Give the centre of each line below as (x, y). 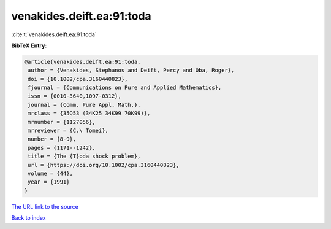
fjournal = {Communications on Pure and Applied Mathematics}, (125, 88)
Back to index (29, 218)
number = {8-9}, (52, 139)
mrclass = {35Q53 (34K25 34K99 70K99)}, (89, 113)
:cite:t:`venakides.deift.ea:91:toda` (54, 34)
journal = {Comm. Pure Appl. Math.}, (84, 105)
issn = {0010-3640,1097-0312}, (75, 96)
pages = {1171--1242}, (62, 148)
